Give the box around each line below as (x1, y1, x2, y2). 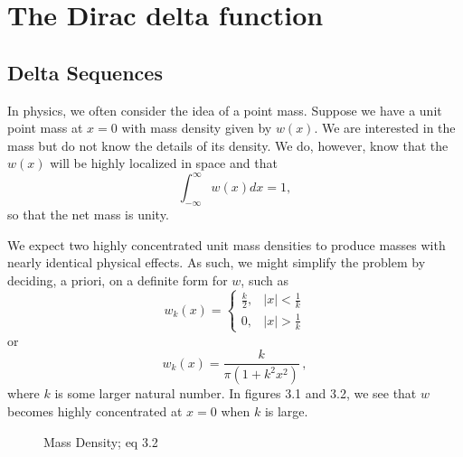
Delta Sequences (7, 58, 163, 86)
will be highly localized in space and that (50, 154, 278, 173)
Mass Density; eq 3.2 (43, 432, 158, 451)
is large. (264, 401, 308, 420)
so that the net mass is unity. (7, 205, 169, 224)
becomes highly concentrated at (7, 401, 183, 420)
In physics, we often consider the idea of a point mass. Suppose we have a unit (7, 100, 442, 119)
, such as (241, 271, 288, 290)
